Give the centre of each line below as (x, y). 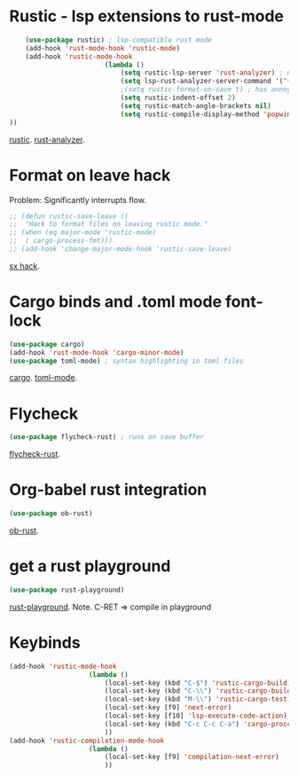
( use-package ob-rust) (51, 514)
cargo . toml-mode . (43, 378)
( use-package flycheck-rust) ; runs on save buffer (106, 437)
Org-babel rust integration (108, 490)
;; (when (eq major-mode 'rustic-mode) (83, 232)
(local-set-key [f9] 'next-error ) (168, 708)
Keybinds (45, 643)
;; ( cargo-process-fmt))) (61, 241)
